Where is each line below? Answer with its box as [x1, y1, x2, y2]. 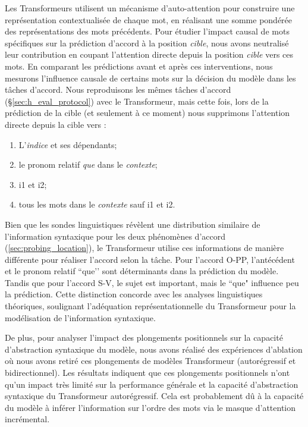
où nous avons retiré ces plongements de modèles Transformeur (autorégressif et [5, 354, 296, 367]
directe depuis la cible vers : [5, 118, 106, 130]
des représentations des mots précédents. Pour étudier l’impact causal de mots [5, 25, 290, 37]
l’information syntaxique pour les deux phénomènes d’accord [5, 230, 225, 242]
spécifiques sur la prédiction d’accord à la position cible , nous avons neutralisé [5, 36, 289, 49]
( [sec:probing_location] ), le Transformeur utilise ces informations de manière [5, 241, 284, 254]
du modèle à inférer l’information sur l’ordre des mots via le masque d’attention [5, 401, 296, 413]
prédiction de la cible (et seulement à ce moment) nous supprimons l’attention [5, 106, 290, 119]
